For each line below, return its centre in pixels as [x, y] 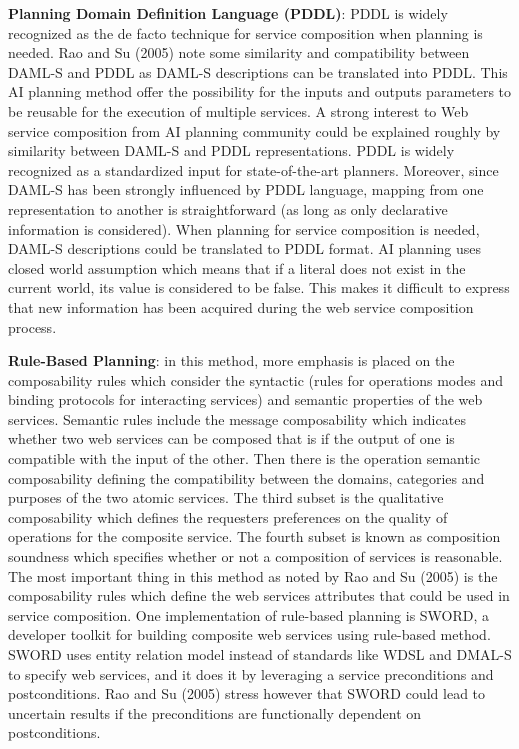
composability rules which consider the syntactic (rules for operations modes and [256, 379]
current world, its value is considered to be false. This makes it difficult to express [259, 287]
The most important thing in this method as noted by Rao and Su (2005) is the [253, 575]
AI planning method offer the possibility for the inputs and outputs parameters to [260, 91]
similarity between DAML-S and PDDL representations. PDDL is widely [231, 150]
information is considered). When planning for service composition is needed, [244, 228]
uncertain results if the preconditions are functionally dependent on [215, 712]
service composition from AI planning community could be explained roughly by [254, 130]
